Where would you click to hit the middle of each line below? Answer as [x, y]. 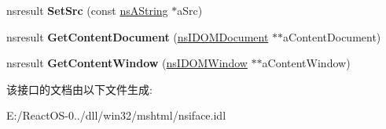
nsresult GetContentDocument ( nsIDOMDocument [138, 36]
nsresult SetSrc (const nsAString [87, 10]
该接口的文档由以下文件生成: [79, 89]
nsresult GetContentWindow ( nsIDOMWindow [127, 63]
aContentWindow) [306, 63]
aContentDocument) [332, 36]
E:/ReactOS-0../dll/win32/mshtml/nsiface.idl [116, 115]
